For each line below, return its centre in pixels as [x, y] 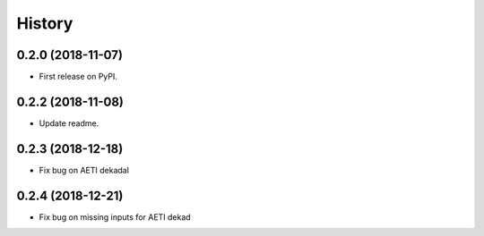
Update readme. [69, 123]
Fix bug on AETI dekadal [84, 170]
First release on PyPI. [78, 77]
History [45, 23]
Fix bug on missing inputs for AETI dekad [115, 217]
